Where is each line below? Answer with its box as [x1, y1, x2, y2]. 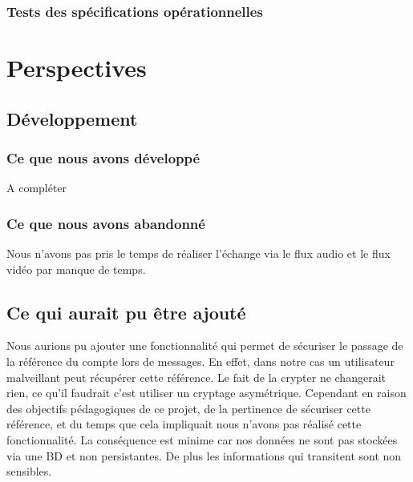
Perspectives [6, 51, 147, 84]
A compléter [6, 179, 67, 196]
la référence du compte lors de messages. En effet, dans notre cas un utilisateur [6, 353, 395, 370]
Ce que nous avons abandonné [6, 213, 205, 233]
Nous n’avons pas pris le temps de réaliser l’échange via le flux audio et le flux [6, 245, 391, 262]
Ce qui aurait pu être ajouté [6, 299, 246, 324]
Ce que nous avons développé [6, 147, 200, 167]
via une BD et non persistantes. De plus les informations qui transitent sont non [6, 447, 402, 464]
